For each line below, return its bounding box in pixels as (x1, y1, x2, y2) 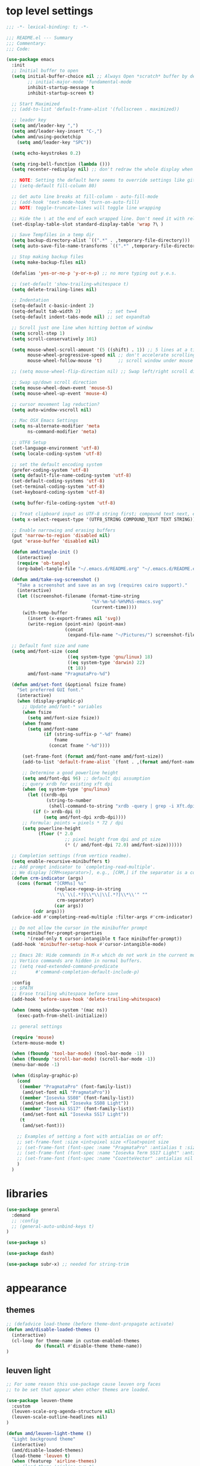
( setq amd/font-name (27, 726, 79, 732)
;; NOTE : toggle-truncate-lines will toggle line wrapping (11, 204, 161, 210)
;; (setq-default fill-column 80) (11, 183, 97, 189)
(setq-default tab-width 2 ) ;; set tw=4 (11, 309, 137, 314)
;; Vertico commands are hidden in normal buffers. (11, 958, 143, 964)
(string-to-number (46, 798, 92, 804)
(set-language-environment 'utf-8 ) (11, 445, 100, 451)
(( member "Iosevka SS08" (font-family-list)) (19, 1095, 135, 1101)
